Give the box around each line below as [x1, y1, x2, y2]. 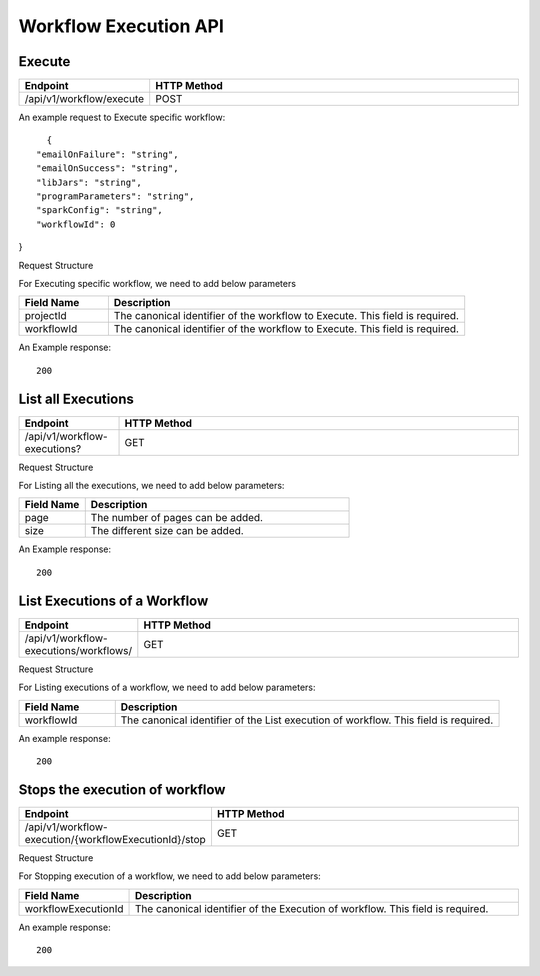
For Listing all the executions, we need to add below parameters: [18, 480, 285, 492]
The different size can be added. [90, 524, 244, 538]
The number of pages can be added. [90, 511, 264, 525]
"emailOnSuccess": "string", [36, 163, 179, 174]
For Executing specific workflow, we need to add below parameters [18, 277, 297, 289]
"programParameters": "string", [36, 191, 195, 202]
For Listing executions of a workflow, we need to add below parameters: [18, 681, 316, 694]
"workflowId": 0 [36, 218, 116, 230]
